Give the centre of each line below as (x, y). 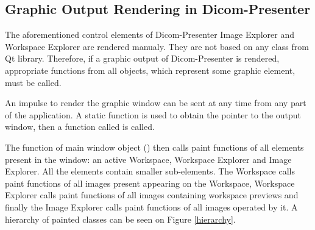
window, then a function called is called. (80, 127)
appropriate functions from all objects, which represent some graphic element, (150, 70)
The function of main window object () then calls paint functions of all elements (154, 147)
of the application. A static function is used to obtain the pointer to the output (153, 114)
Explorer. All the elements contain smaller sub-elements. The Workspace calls (150, 171)
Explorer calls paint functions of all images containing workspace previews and (152, 195)
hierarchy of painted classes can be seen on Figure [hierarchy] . (120, 219)
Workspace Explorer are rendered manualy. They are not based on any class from (157, 46)
